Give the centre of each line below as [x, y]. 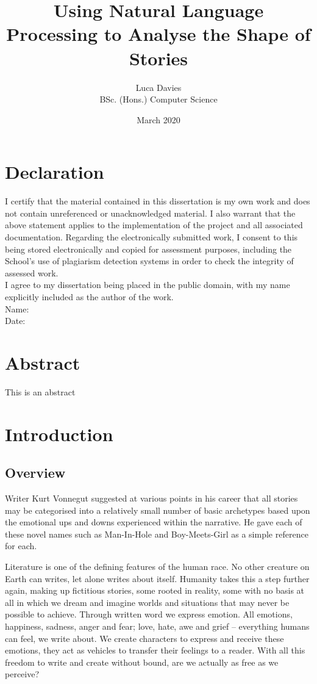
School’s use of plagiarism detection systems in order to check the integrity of [149, 261]
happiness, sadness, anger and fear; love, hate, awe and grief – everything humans [157, 626]
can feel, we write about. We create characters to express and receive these [144, 638]
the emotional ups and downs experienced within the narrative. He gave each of [154, 522]
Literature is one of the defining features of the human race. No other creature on [157, 567]
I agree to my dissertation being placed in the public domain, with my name [148, 285]
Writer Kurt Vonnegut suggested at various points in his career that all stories [151, 498]
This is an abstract [40, 391]
